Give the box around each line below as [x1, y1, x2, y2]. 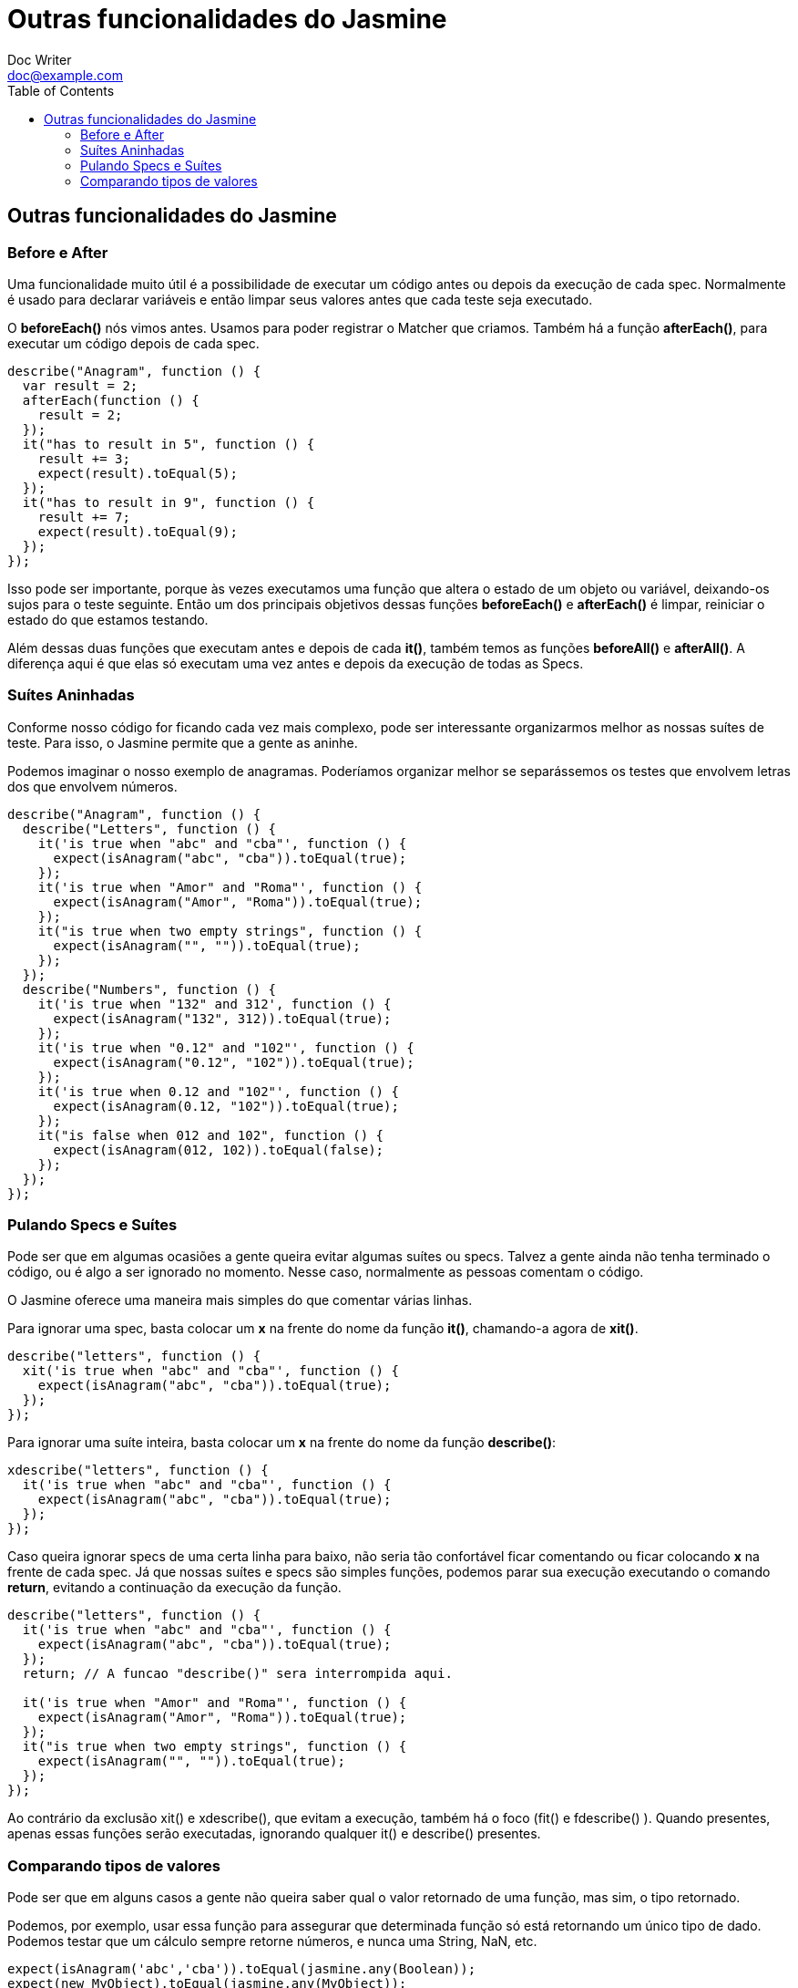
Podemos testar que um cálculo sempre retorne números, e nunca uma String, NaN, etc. [7, 1933, 537, 1950]
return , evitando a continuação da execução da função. [7, 1579, 342, 1596]
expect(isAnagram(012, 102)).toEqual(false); [53, 1142, 384, 1157]
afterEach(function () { [22, 392, 199, 408]
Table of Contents [7, 82, 115, 98]
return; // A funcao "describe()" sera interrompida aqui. [22, 1666, 453, 1682]
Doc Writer [7, 51, 72, 67]
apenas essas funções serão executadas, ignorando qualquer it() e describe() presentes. [7, 1826, 541, 1842]
